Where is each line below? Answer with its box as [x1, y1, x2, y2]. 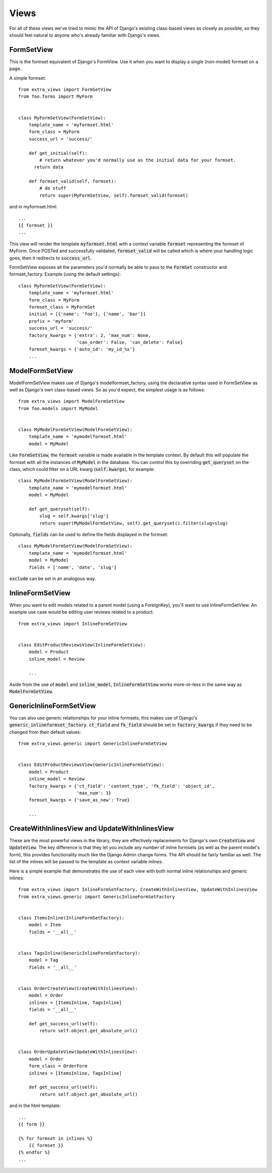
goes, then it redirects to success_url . [9, 255, 92, 261]
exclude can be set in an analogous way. [9, 575, 96, 581]
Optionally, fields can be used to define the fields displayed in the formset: [9, 532, 168, 538]
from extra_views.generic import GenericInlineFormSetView [18, 741, 167, 746]
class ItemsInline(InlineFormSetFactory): [18, 915, 125, 920]
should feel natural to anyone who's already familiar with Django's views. [9, 32, 161, 38]
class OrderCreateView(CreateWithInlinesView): [18, 985, 138, 991]
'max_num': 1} [76, 790, 112, 796]
